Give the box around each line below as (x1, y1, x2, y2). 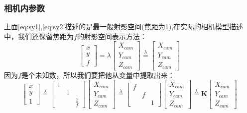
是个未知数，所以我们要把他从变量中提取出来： (21, 69, 175, 80)
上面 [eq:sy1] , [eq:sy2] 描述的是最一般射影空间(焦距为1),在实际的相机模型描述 (4, 21, 244, 32)
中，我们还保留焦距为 (4, 31, 74, 41)
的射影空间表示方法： (77, 31, 147, 41)
